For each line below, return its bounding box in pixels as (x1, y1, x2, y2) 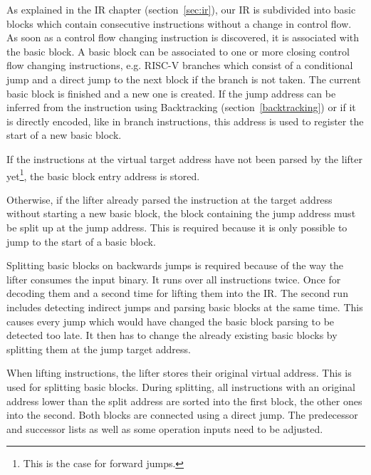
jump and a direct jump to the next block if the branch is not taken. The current (6, 71, 361, 86)
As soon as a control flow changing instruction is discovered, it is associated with (6, 30, 360, 45)
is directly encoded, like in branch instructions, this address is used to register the (6, 113, 364, 128)
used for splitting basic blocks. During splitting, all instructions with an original (6, 379, 355, 394)
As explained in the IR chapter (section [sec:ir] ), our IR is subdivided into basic (6, 2, 356, 16)
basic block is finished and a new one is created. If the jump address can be (6, 85, 336, 100)
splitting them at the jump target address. (6, 341, 191, 356)
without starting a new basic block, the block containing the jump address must (6, 206, 356, 221)
